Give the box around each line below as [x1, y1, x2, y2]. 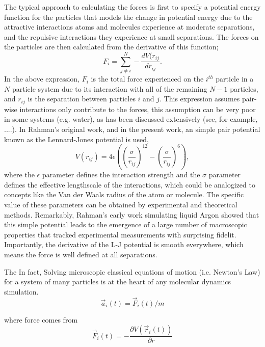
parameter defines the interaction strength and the [42, 169, 200, 180]
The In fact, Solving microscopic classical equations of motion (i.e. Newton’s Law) [4, 266, 260, 277]
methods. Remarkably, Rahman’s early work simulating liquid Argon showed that [4, 209, 259, 220]
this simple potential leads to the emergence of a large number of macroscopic [4, 219, 247, 230]
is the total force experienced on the [91, 73, 204, 84]
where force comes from [4, 314, 78, 325]
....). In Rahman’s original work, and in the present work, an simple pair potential [4, 123, 260, 134]
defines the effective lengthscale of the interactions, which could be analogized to [4, 179, 255, 190]
